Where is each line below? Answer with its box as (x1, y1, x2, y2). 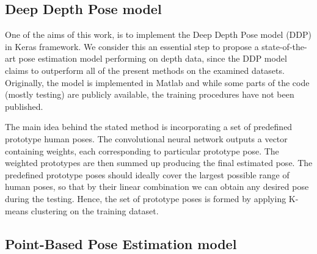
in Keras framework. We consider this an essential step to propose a (5, 40, 259, 53)
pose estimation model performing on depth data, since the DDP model (18, 52, 287, 65)
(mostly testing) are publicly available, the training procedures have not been (5, 88, 294, 101)
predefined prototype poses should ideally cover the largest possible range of (5, 168, 290, 181)
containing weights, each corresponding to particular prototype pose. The (5, 144, 279, 157)
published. (5, 100, 43, 112)
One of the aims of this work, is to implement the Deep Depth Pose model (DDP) (5, 28, 312, 41)
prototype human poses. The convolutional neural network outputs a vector (5, 132, 288, 145)
